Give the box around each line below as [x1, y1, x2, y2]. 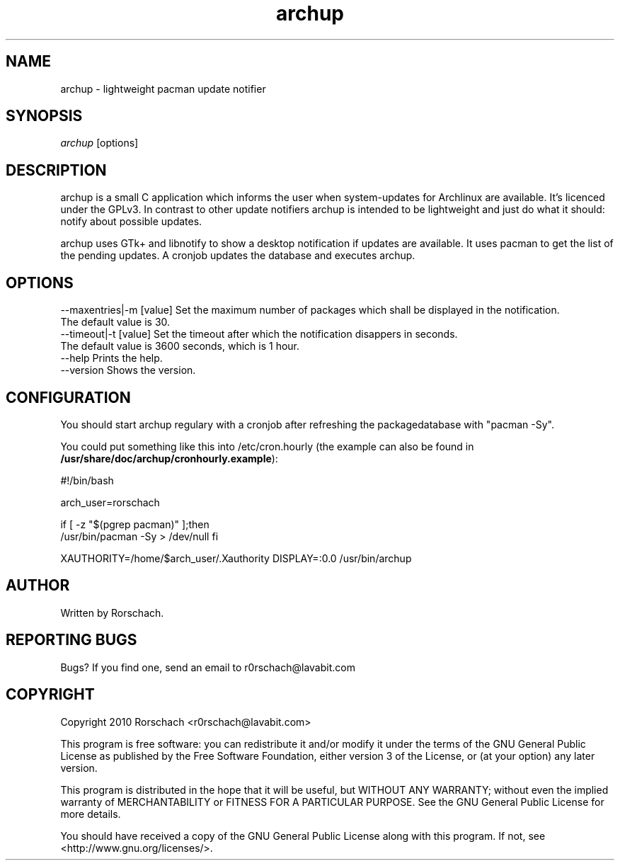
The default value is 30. [60, 316, 171, 329]
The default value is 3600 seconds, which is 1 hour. [60, 340, 300, 353]
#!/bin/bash [60, 474, 114, 486]
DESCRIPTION [6, 161, 107, 179]
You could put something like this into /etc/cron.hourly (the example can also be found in [60, 440, 474, 452]
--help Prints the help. [60, 352, 163, 365]
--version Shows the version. [60, 364, 196, 377]
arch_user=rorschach [60, 496, 160, 508]
